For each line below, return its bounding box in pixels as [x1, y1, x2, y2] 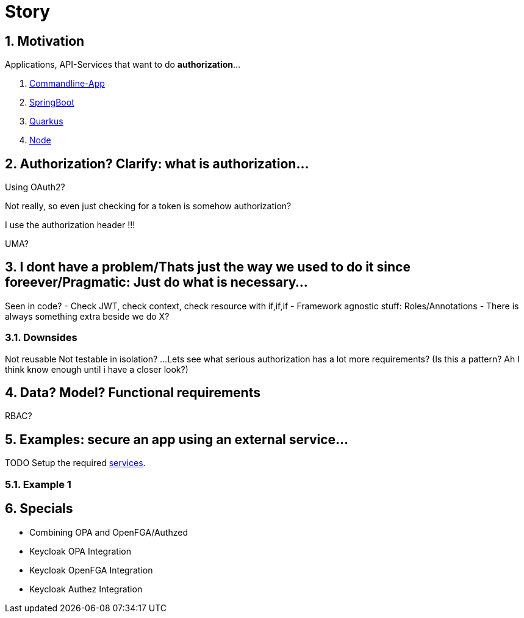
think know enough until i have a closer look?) [5, 364, 188, 375]
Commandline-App [29, 78, 105, 89]
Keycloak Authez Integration [29, 583, 143, 594]
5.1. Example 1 [5, 478, 71, 490]
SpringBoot [29, 97, 74, 108]
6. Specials [5, 501, 73, 517]
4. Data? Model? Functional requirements [5, 385, 260, 401]
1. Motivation [5, 33, 85, 49]
